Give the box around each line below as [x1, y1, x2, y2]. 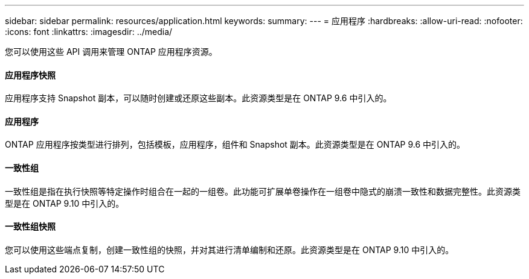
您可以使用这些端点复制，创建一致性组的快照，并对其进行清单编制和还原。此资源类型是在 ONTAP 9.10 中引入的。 [5, 244, 454, 255]
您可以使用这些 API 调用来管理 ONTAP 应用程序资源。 [5, 46, 217, 57]
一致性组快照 [5, 221, 56, 232]
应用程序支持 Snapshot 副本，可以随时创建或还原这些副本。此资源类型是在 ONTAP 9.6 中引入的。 [5, 93, 392, 104]
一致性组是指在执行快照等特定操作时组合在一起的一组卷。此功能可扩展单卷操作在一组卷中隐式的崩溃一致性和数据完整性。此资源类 [5, 186, 521, 196]
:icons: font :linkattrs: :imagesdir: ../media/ [5, 27, 173, 37]
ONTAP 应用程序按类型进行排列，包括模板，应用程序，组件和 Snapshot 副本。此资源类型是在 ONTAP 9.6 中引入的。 [5, 139, 466, 150]
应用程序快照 [5, 69, 56, 80]
